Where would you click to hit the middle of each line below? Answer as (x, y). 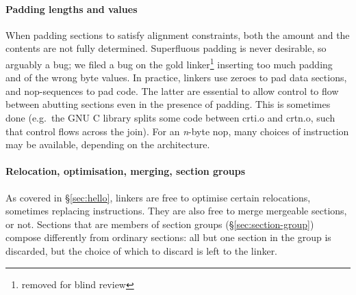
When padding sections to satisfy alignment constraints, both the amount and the (178, 34)
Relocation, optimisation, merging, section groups (125, 171)
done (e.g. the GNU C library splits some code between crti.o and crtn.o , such (170, 118)
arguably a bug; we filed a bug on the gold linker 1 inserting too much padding (169, 63)
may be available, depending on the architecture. (108, 144)
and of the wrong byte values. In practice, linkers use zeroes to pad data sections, (176, 78)
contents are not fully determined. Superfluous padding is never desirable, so (166, 48)
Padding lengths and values (72, 9)
